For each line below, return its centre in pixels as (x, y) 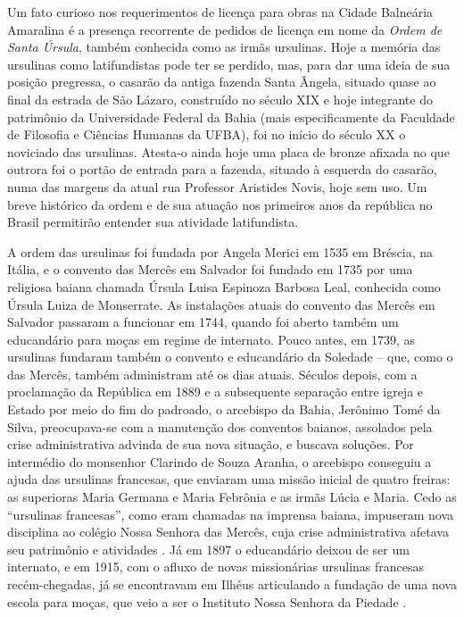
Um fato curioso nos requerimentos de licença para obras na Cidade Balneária (220, 12)
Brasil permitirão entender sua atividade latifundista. (153, 222)
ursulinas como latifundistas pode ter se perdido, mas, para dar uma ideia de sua (229, 64)
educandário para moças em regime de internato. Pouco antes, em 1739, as (211, 339)
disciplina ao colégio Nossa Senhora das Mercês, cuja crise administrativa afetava (228, 532)
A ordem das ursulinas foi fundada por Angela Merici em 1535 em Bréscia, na (220, 251)
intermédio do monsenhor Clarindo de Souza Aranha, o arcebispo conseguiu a (220, 461)
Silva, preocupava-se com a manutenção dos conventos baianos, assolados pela (220, 426)
